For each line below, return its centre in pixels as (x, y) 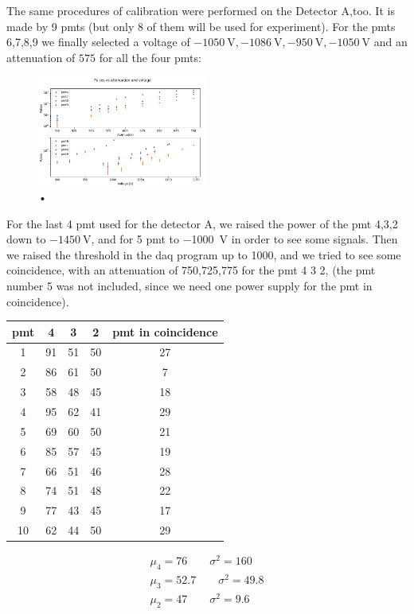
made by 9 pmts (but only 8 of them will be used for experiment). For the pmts (201, 26)
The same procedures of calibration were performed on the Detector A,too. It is (201, 10)
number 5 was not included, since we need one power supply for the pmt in (189, 285)
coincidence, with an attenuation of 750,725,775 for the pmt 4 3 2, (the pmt (191, 270)
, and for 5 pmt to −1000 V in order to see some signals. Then (244, 239)
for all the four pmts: (150, 57)
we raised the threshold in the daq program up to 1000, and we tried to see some (204, 254)
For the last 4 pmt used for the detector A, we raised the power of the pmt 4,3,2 (202, 223)
